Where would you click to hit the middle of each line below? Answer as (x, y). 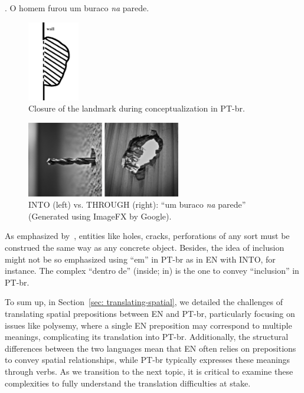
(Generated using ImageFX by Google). (100, 216)
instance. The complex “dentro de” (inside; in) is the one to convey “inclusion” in (152, 271)
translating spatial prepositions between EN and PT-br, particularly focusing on (150, 313)
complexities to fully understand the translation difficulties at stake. (128, 383)
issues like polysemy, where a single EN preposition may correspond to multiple (148, 325)
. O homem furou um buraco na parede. (77, 8)
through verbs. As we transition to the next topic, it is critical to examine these (149, 371)
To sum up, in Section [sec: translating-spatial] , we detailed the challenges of (144, 302)
